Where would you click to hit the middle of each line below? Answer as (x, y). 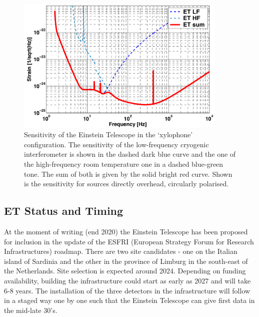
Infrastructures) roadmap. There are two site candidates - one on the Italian (121, 251)
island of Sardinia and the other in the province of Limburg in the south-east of (126, 261)
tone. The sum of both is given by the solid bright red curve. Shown (128, 174)
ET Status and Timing (64, 211)
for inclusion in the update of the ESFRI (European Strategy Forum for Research (129, 241)
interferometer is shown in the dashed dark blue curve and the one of (130, 154)
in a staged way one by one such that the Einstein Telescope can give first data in (129, 300)
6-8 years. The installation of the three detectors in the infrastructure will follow (127, 290)
